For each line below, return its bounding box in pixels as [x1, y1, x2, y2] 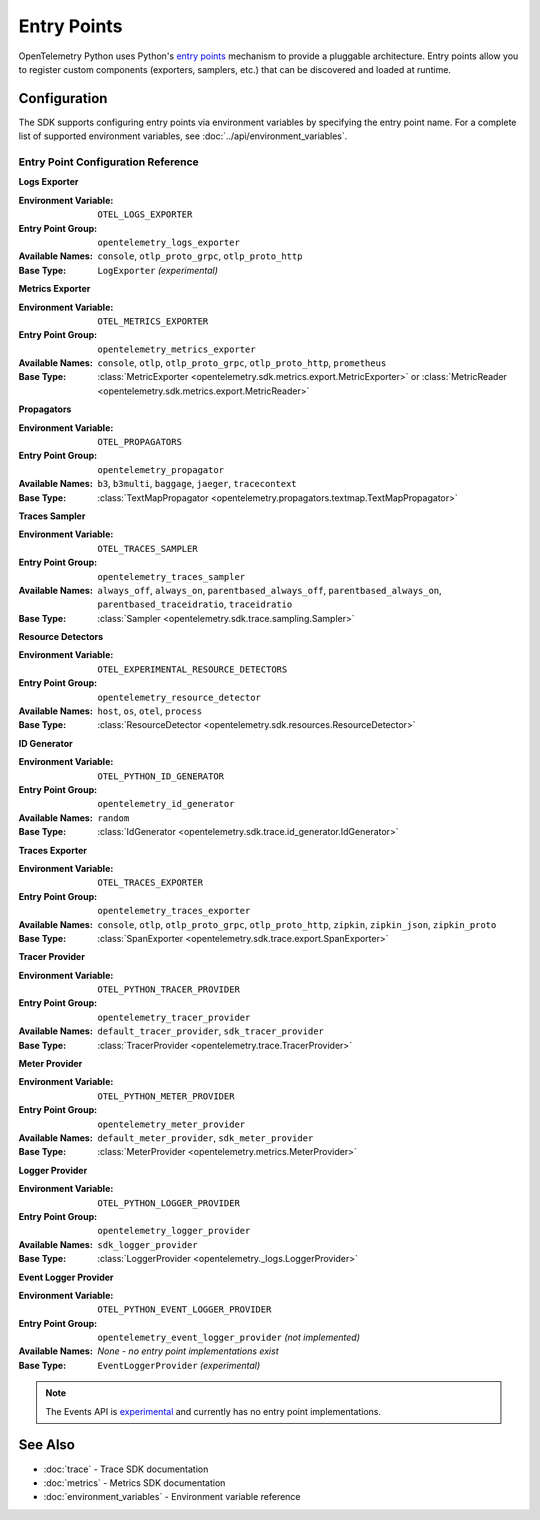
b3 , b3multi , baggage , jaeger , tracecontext [97, 478, 297, 490]
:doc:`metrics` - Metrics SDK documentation [43, 1476, 226, 1489]
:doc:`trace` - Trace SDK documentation [43, 1463, 209, 1475]
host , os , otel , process [97, 705, 203, 717]
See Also [18, 1436, 75, 1454]
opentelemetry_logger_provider [97, 1225, 251, 1237]
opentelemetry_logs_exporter [97, 236, 240, 248]
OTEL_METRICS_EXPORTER [97, 315, 209, 327]
